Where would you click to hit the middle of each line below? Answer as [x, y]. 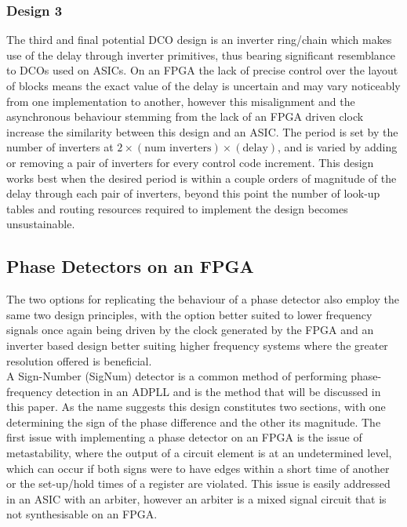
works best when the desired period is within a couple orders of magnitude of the [202, 178]
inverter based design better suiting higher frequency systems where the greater [197, 345]
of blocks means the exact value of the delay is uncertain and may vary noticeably [203, 85]
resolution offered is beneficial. [79, 360]
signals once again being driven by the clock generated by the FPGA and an [190, 330]
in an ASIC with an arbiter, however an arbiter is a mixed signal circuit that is [196, 498]
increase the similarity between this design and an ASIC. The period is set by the [202, 131]
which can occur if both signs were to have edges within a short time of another [198, 468]
